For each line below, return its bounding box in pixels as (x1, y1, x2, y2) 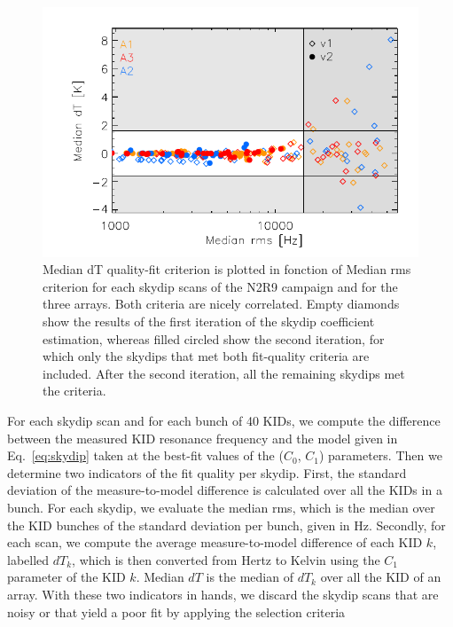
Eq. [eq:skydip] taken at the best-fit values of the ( (7, 446, 284, 465)
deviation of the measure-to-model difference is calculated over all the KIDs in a (7, 481, 442, 499)
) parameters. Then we (318, 446, 442, 465)
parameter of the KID (7, 568, 126, 586)
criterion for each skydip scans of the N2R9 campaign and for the (43, 277, 398, 295)
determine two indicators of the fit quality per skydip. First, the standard (7, 463, 407, 482)
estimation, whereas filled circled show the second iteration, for (43, 329, 385, 348)
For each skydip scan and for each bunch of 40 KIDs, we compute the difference (7, 411, 441, 429)
